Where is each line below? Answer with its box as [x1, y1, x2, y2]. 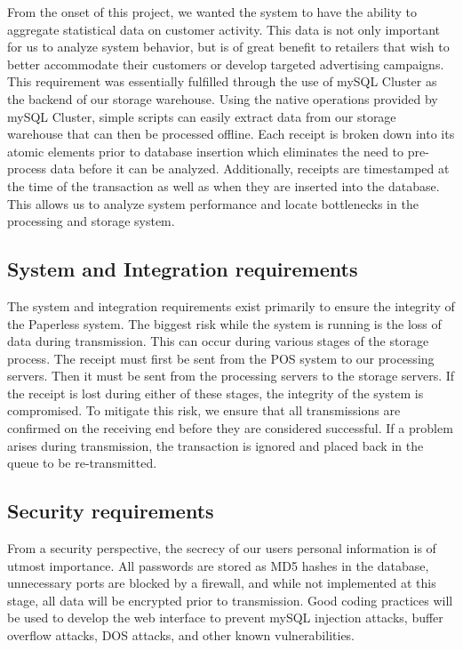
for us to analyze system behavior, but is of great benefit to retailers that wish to [7, 37, 450, 56]
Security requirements [7, 497, 214, 525]
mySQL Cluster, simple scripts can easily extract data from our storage [7, 107, 396, 125]
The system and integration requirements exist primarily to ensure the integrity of [7, 296, 455, 315]
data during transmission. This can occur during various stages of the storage [7, 332, 429, 350]
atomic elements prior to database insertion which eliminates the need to [7, 141, 404, 160]
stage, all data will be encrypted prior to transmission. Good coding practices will [7, 590, 453, 609]
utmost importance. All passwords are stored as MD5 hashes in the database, [7, 556, 429, 574]
